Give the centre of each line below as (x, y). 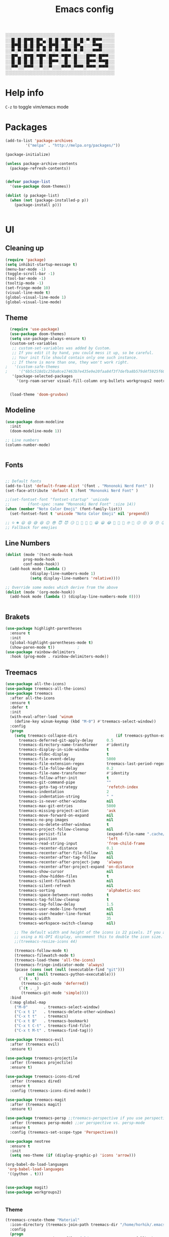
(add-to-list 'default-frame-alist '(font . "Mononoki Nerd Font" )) (80, 486)
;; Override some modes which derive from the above (62, 587)
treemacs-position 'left (68, 838)
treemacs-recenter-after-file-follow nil (66, 853)
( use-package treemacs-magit (36, 1100)
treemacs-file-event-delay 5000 (67, 759)
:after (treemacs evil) (34, 1044)
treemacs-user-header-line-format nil (66, 914)
